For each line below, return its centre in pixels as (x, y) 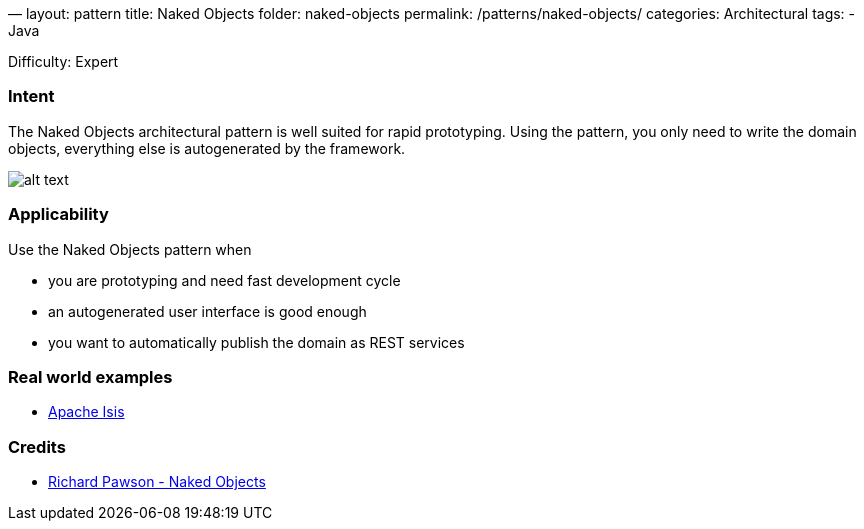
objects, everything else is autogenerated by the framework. (207, 148)
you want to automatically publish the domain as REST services (256, 342)
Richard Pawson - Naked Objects (157, 481)
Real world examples (90, 376)
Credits (37, 446)
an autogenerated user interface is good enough (207, 311)
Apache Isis (86, 412)
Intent (31, 96)
